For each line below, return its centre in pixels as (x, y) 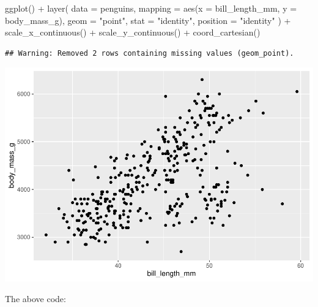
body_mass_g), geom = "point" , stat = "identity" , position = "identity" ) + (148, 20)
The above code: (35, 298)
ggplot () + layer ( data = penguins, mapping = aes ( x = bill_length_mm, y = (151, 8)
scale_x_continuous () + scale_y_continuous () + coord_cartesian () (133, 32)
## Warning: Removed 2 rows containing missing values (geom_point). (150, 53)
